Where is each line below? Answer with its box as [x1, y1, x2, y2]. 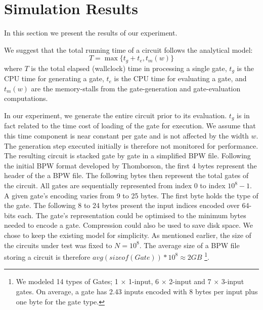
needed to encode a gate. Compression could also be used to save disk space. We [4, 220, 253, 230]
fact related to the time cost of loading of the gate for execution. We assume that [4, 120, 256, 131]
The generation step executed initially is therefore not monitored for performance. [4, 140, 258, 151]
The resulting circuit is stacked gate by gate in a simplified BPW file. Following [4, 150, 251, 161]
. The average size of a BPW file [139, 239, 240, 250]
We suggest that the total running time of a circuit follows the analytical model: [4, 44, 253, 55]
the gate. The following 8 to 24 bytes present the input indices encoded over [4, 200, 240, 211]
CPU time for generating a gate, [4, 73, 104, 84]
